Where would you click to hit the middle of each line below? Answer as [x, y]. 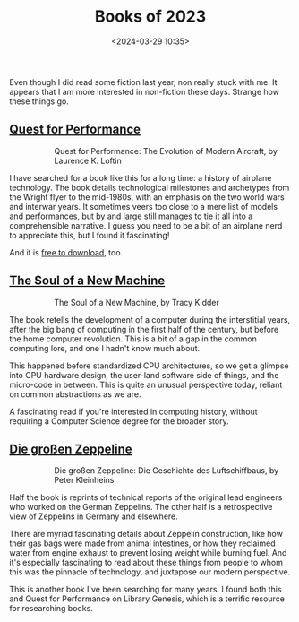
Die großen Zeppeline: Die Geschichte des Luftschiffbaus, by [167, 471]
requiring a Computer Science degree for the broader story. [120, 421]
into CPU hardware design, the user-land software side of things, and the [144, 375]
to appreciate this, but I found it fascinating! [90, 235]
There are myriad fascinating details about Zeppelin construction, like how [146, 534]
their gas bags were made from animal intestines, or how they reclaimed [142, 543]
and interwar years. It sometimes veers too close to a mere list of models [144, 206]
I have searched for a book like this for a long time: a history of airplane [141, 177]
